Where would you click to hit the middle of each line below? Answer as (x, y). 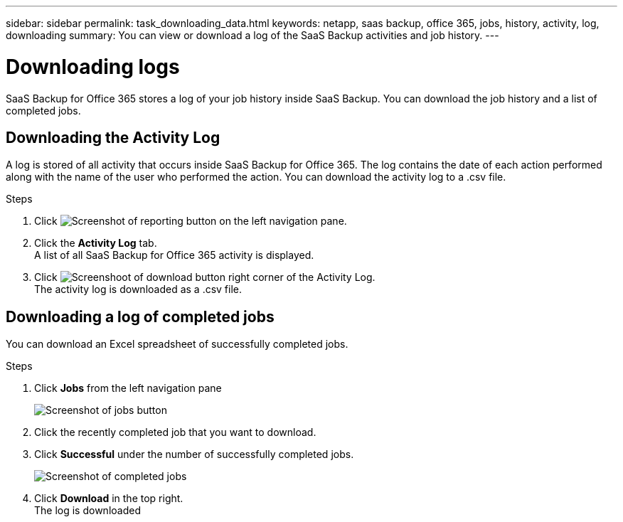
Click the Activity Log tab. (96, 243)
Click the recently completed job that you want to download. (175, 432)
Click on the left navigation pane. (191, 221)
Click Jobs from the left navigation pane (128, 388)
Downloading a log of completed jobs (140, 316)
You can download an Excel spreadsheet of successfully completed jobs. (177, 344)
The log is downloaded (87, 511)
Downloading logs (93, 66)
